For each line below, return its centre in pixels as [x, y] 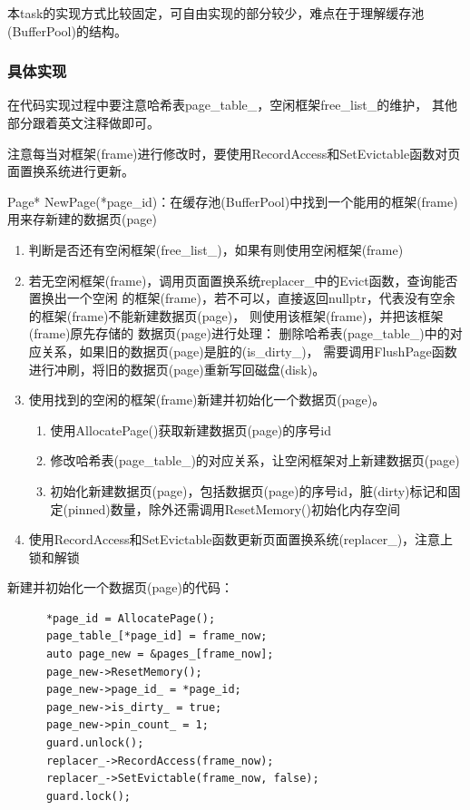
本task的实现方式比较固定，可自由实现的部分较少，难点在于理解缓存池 [216, 13]
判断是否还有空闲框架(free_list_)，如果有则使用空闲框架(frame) [216, 249]
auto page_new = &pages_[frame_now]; [160, 654]
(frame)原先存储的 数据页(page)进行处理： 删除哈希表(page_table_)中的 [239, 333]
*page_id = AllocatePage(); [131, 618]
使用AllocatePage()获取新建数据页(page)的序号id [191, 429]
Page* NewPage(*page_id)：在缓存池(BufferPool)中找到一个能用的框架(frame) [233, 201]
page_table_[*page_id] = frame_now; [157, 636]
